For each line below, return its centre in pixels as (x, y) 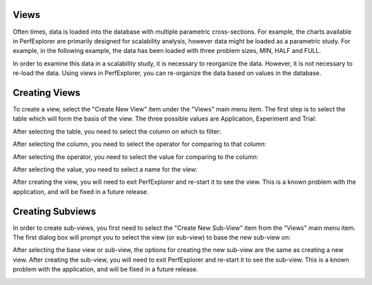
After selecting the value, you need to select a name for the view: (105, 169)
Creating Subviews (54, 211)
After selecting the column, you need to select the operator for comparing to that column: (139, 144)
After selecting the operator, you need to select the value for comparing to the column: (136, 157)
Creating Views (46, 93)
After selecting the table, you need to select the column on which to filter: (117, 131)
